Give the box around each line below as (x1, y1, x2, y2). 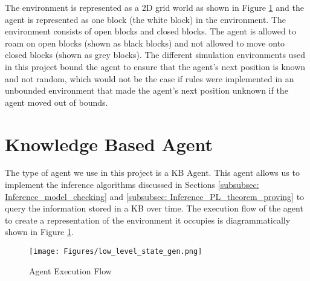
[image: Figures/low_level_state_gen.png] (29, 247, 202, 256)
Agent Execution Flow (29, 264, 112, 277)
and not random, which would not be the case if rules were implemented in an (5, 72, 294, 85)
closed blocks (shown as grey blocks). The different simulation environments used (5, 48, 305, 61)
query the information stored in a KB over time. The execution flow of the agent (5, 202, 303, 215)
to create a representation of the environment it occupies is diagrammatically (5, 213, 291, 226)
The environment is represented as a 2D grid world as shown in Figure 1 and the (5, 1, 304, 13)
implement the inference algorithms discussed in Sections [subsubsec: (5, 178, 259, 191)
